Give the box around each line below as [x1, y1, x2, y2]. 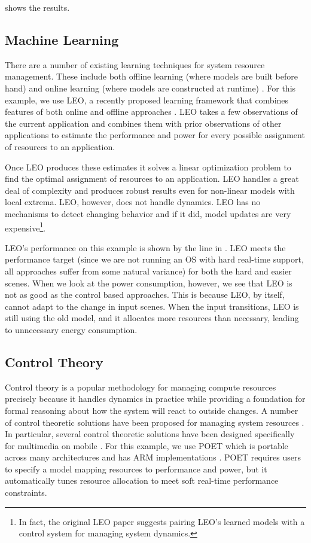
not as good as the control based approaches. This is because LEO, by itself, [5, 288, 285, 301]
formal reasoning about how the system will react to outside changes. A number [5, 404, 298, 416]
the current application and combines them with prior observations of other [5, 117, 282, 129]
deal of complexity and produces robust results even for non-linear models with [5, 184, 295, 196]
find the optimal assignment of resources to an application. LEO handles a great [5, 172, 299, 185]
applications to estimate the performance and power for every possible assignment [5, 129, 305, 141]
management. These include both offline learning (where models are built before [5, 70, 298, 83]
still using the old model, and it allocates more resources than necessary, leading [5, 312, 299, 324]
